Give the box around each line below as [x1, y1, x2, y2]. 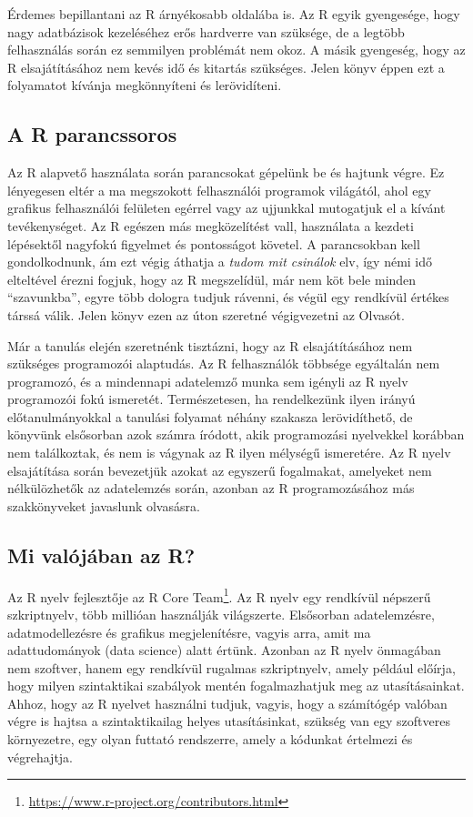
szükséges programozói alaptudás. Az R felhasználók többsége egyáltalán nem [7, 354, 440, 373]
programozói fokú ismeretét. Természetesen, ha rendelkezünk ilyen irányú [7, 389, 416, 408]
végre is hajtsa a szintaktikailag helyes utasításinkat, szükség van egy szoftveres [7, 711, 450, 731]
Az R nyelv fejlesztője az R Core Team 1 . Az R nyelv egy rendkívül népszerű [7, 584, 431, 606]
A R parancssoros [7, 120, 177, 148]
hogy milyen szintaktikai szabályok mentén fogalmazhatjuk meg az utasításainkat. [7, 676, 465, 695]
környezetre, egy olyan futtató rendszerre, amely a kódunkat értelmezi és [7, 730, 413, 749]
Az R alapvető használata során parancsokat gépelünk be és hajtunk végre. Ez [7, 163, 445, 182]
